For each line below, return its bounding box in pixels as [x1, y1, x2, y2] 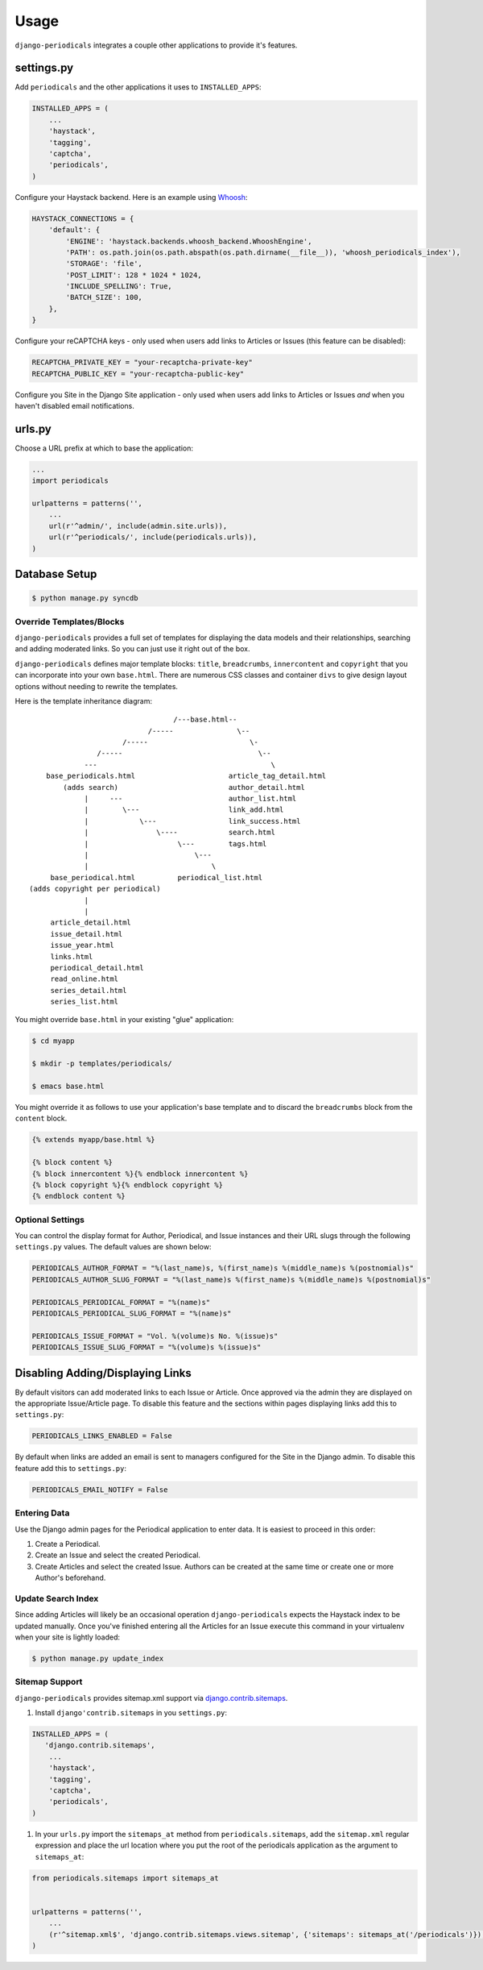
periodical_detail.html [50, 963, 144, 972]
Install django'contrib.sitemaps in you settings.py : [35, 1708, 228, 1718]
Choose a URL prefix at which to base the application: [14, 443, 193, 453]
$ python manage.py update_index [31, 1653, 164, 1663]
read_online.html [50, 975, 119, 983]
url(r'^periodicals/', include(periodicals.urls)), [48, 533, 258, 542]
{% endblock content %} [31, 1191, 126, 1201]
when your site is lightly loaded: [14, 1632, 121, 1642]
